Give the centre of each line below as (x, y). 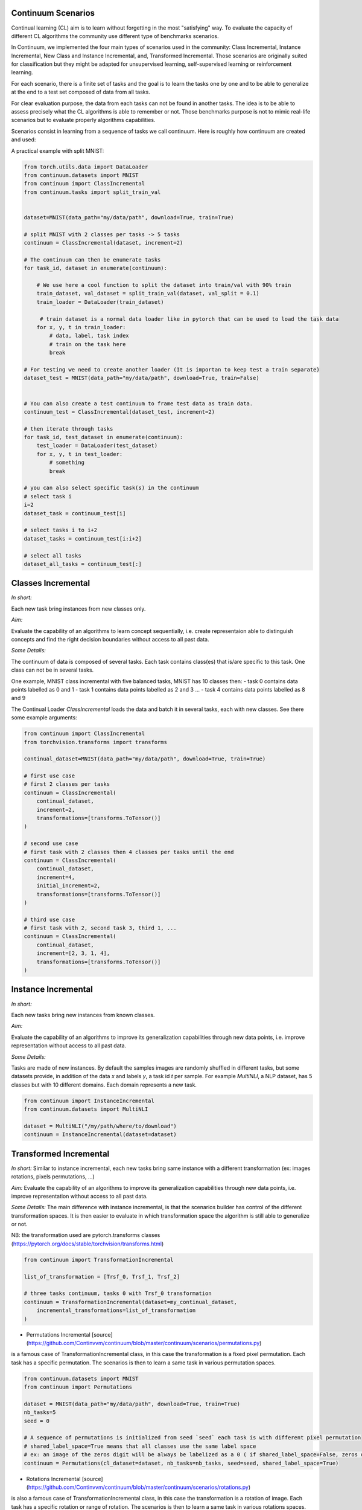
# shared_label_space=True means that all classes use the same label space (140, 1446)
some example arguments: (44, 718)
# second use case (51, 843)
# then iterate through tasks (68, 429)
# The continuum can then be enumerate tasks (92, 259)
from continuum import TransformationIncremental (99, 1260)
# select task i (48, 496)
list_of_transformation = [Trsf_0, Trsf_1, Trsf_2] (102, 1277)
